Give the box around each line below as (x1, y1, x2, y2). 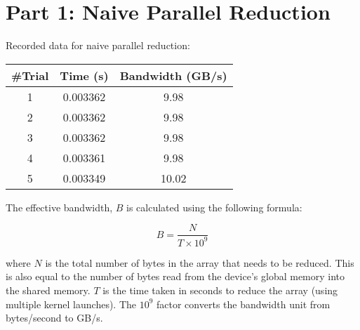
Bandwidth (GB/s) (119, 67, 227, 84)
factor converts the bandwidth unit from (156, 296, 331, 311)
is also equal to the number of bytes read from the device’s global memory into (6, 269, 345, 284)
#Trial (11, 67, 49, 84)
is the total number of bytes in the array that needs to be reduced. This (45, 255, 354, 270)
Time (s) (60, 67, 109, 84)
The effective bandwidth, (6, 199, 113, 214)
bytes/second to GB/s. (6, 310, 103, 325)
